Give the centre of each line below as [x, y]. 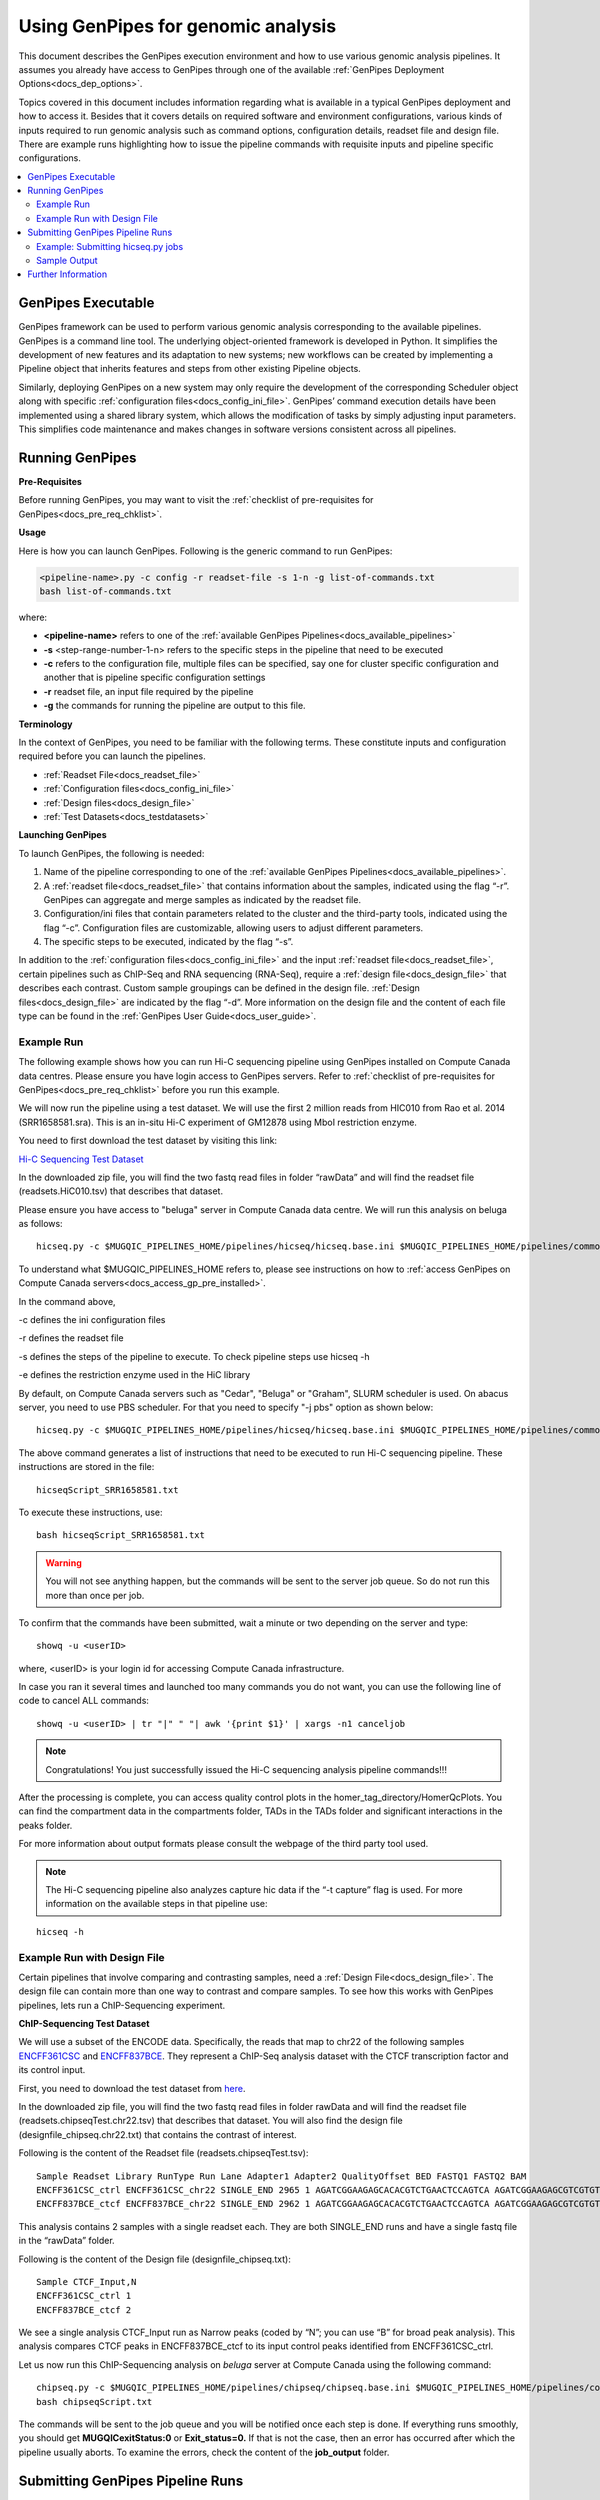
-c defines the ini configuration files [92, 1320]
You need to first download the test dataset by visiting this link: [148, 1141]
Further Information [67, 274]
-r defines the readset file [71, 1338]
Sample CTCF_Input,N [86, 2281]
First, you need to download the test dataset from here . [132, 2088]
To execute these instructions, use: [90, 1512]
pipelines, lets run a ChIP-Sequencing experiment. [122, 2005]
